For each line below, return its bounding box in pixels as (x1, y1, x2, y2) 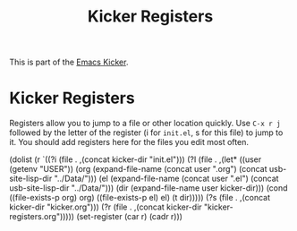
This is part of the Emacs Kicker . (9, 56, 129, 68)
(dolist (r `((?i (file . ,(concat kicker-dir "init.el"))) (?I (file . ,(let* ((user (9, 154, 262, 165)
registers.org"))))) (9, 211, 74, 222)
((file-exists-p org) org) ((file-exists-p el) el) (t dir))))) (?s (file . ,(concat (9, 192, 271, 203)
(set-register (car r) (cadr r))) (75, 211, 183, 222)
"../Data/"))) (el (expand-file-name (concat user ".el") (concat (54, 173, 279, 184)
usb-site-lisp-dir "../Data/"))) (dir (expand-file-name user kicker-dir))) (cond (9, 183, 288, 193)
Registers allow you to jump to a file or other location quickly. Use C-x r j (9, 118, 281, 129)
